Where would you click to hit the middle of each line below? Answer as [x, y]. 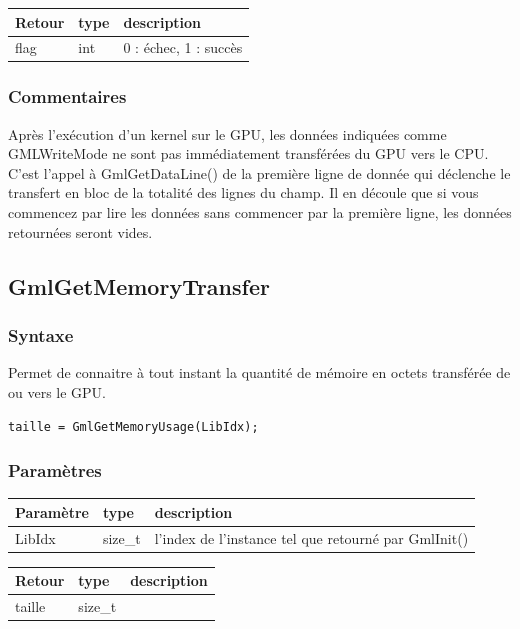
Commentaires [67, 96]
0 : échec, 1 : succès [183, 47]
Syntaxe [41, 334]
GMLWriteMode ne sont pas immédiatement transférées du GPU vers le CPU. [248, 153]
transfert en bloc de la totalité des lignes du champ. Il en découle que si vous [243, 192]
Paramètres [55, 469]
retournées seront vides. [80, 231]
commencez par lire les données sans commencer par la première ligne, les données [260, 212]
